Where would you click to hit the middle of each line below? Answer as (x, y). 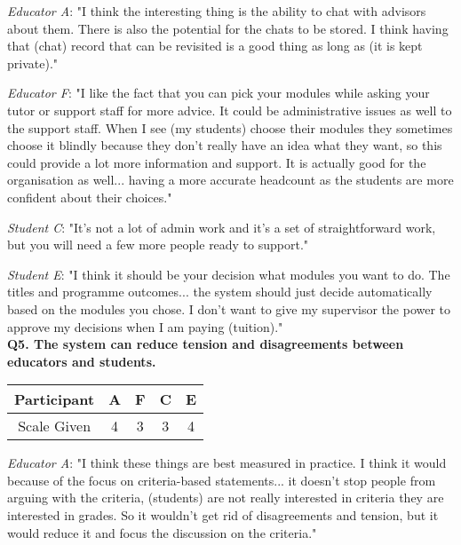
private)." (33, 63)
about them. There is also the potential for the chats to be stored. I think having (228, 28)
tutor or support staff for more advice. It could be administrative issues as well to (230, 110)
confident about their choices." (90, 197)
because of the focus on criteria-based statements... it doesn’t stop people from (222, 480)
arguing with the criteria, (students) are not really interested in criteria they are (226, 498)
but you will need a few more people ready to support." (158, 245)
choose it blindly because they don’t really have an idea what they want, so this (225, 145)
